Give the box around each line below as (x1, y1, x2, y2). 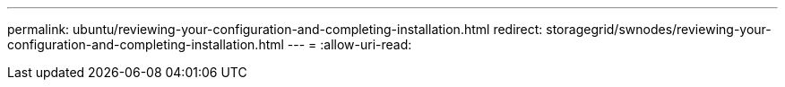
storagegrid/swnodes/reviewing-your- (546, 22, 772, 37)
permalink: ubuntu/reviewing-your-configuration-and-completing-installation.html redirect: (7, 22, 543, 37)
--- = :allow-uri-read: (287, 37, 412, 52)
